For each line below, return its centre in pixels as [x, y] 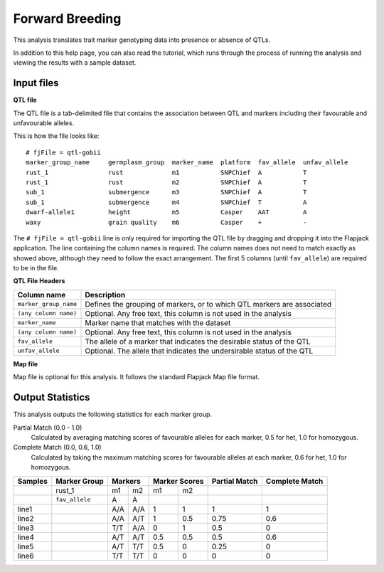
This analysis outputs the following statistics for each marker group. [113, 414]
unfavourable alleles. [44, 123]
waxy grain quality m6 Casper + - [166, 222]
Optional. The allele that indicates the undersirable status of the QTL [199, 351]
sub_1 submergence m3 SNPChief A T [166, 192]
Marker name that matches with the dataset [158, 322]
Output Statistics [52, 397]
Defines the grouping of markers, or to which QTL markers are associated [208, 304]
